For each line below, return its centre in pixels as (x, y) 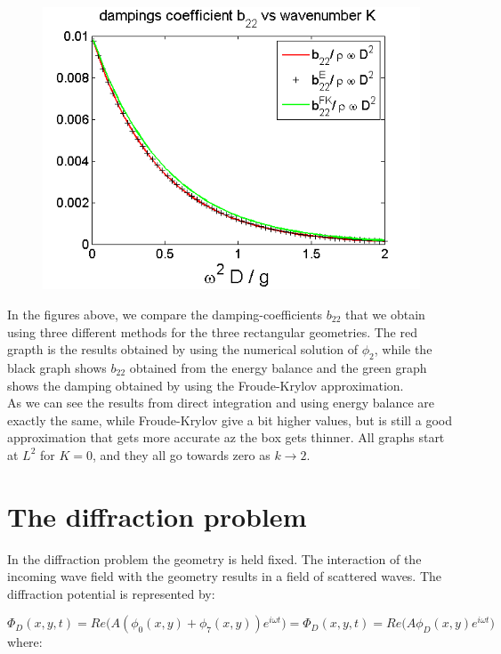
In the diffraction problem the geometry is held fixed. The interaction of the (214, 558)
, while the (403, 349)
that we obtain (385, 315)
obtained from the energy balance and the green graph (278, 367)
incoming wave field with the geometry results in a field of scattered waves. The (225, 576)
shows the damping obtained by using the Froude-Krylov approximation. (206, 385)
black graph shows (57, 367)
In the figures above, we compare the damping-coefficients (165, 315)
